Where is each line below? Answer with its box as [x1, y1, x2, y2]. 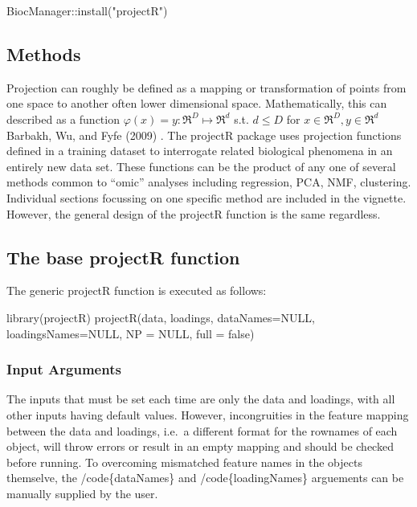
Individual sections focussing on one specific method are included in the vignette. [6, 189, 407, 206]
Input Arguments [6, 359, 121, 379]
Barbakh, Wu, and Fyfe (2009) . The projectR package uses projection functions [6, 126, 402, 143]
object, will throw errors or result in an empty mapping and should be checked [6, 438, 394, 455]
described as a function [6, 110, 120, 127]
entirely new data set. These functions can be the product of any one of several [6, 157, 396, 174]
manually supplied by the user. [6, 485, 158, 501]
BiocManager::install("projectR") [6, 2, 168, 18]
